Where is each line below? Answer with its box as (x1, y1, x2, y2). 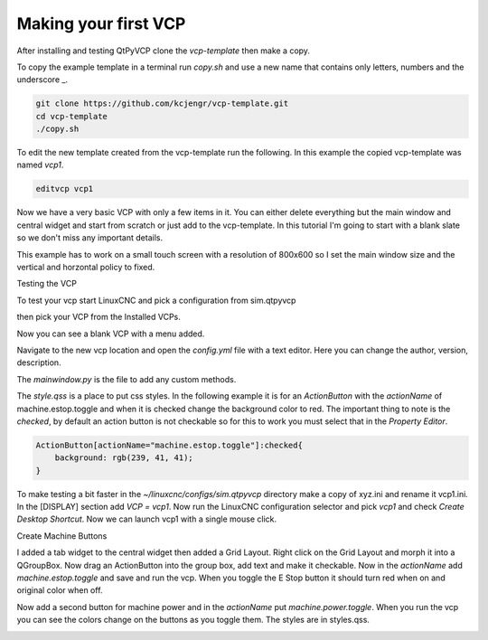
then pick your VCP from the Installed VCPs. (16, 312, 181, 323)
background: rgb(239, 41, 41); (54, 453, 193, 463)
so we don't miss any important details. (16, 232, 163, 243)
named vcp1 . (16, 159, 64, 171)
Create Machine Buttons (16, 530, 108, 541)
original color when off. (16, 585, 103, 596)
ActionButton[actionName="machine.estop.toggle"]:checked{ (35, 439, 303, 450)
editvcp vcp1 (35, 184, 94, 194)
